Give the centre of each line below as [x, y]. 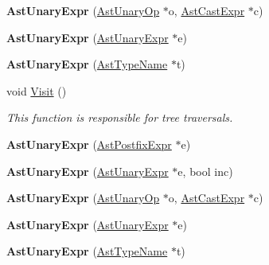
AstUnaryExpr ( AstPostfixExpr [89, 144]
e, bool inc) [205, 171]
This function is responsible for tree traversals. [120, 117]
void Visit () [37, 90]
